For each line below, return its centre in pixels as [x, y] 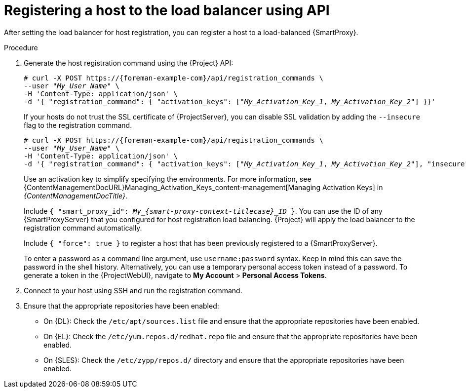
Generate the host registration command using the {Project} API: [129, 63]
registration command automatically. [83, 228]
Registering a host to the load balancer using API [167, 10]
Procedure [21, 47]
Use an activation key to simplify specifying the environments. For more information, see [168, 179]
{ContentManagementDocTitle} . [76, 196]
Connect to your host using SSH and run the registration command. [133, 290]
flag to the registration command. [78, 125]
